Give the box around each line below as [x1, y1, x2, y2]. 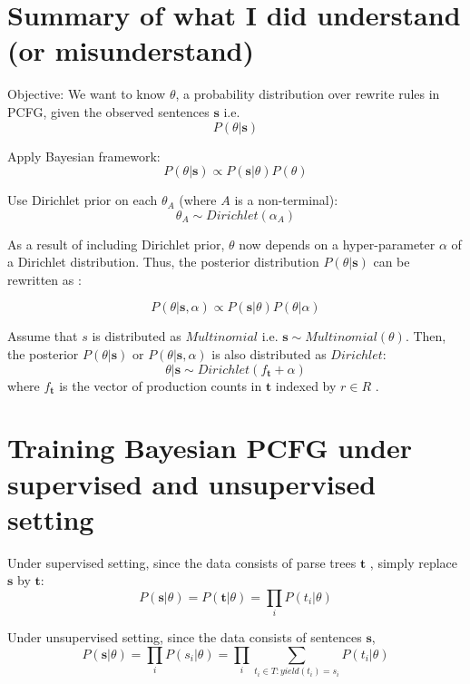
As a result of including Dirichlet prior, [7, 234, 225, 253]
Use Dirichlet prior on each [7, 191, 158, 210]
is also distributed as [211, 345, 327, 364]
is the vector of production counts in [59, 376, 262, 395]
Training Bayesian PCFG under [7, 429, 412, 466]
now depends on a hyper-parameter [239, 234, 436, 253]
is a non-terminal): [234, 191, 338, 210]
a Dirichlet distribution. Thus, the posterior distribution [7, 252, 319, 271]
